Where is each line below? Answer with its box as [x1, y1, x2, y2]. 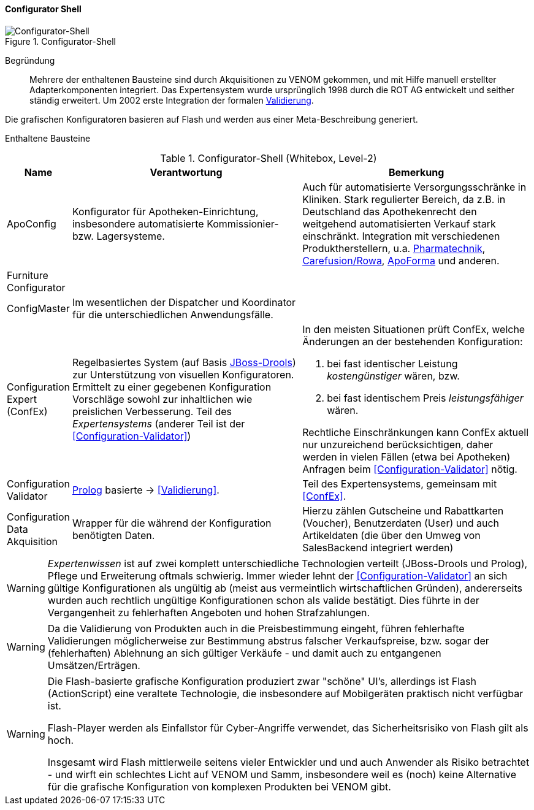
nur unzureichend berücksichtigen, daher [302, 438, 494, 451]
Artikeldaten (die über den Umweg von [302, 529, 481, 541]
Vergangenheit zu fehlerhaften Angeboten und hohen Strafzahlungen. [47, 606, 370, 619]
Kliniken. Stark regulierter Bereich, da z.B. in [302, 193, 506, 205]
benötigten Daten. [72, 529, 155, 541]
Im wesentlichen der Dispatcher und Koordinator [72, 296, 296, 308]
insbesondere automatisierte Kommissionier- [72, 217, 279, 230]
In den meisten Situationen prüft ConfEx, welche [302, 323, 525, 335]
